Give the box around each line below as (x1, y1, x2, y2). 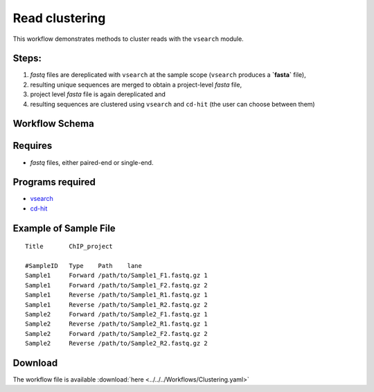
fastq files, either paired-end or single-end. (30, 158, 154, 166)
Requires (12, 140, 53, 152)
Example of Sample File (12, 222, 116, 234)
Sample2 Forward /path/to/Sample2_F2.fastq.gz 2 (25, 330, 208, 337)
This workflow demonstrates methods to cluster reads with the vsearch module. (12, 35, 244, 43)
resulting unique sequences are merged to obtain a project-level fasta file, (30, 80, 242, 89)
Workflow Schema (12, 118, 95, 130)
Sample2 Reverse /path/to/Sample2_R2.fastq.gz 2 (25, 339, 208, 348)
